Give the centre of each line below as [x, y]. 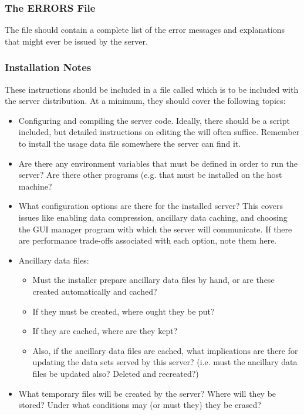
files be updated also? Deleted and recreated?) [116, 373]
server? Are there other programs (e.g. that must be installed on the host [150, 175]
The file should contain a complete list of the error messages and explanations [145, 30]
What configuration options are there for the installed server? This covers [151, 206]
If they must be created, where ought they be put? [124, 311]
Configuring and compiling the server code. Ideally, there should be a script [154, 120]
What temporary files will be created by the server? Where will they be [147, 393]
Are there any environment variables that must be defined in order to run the [158, 163]
